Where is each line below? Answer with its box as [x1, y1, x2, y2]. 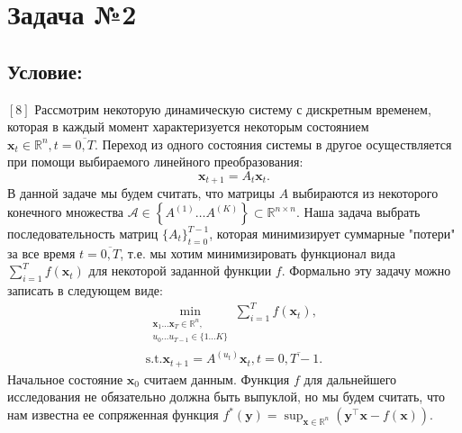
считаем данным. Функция [143, 369, 290, 388]
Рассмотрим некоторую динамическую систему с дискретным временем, [34, 99, 431, 118]
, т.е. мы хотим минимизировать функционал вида [120, 243, 395, 262]
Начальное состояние [7, 369, 123, 388]
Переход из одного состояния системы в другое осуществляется [102, 134, 452, 153]
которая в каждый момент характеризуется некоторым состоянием [7, 117, 369, 136]
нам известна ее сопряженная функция [7, 405, 219, 424]
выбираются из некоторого [292, 184, 439, 203]
